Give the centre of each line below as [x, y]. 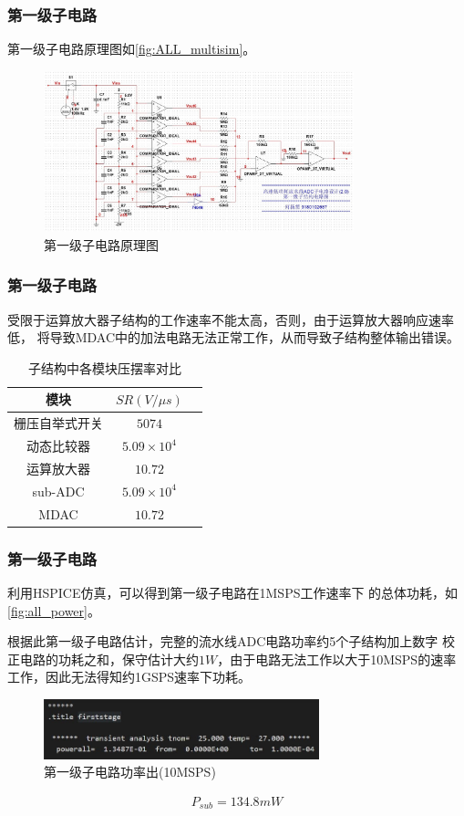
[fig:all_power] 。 [54, 610]
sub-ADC [58, 491]
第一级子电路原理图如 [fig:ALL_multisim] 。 [132, 49]
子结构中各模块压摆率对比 [104, 367]
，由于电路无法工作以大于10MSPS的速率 [337, 659]
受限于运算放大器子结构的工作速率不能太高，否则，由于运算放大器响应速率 [231, 319]
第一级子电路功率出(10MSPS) [130, 772]
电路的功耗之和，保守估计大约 [109, 659]
